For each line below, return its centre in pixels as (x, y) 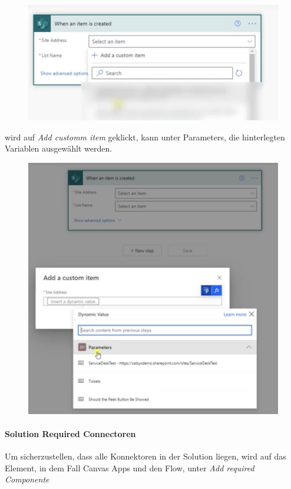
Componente (27, 479)
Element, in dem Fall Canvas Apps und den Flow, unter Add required (130, 467)
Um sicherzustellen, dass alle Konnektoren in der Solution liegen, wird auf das (145, 456)
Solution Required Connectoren (70, 433)
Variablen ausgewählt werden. (59, 148)
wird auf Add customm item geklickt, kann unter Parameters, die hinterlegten (145, 137)
